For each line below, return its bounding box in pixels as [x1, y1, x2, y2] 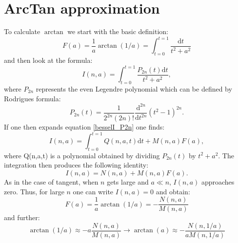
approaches [201, 177, 235, 187]
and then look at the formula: [4, 55, 93, 65]
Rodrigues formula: [4, 93, 61, 103]
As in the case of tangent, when [4, 177, 99, 187]
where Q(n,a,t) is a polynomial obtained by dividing [4, 150, 160, 160]
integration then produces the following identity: [4, 160, 149, 170]
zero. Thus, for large [4, 186, 64, 196]
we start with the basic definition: [67, 26, 168, 37]
